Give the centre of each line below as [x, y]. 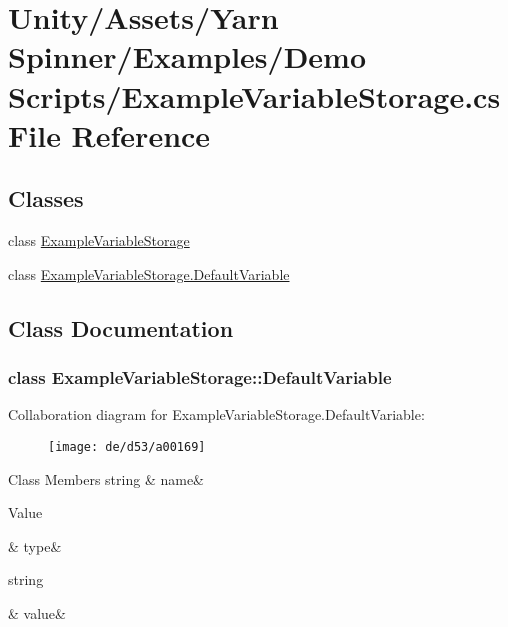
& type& [35, 545]
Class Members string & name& [106, 478]
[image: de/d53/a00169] [127, 446]
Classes [46, 198]
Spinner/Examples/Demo [187, 56]
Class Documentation [121, 327]
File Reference [109, 134]
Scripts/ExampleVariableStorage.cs [254, 95]
